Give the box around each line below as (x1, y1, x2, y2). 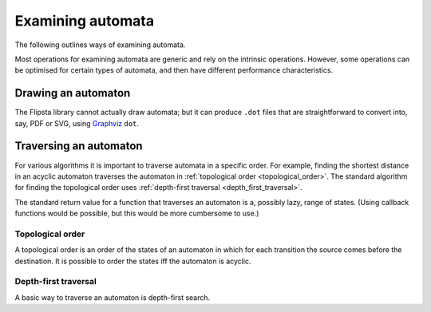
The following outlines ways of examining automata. (14, 40, 186, 49)
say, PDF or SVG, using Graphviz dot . (14, 118, 140, 128)
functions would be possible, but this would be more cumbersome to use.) (14, 208, 259, 219)
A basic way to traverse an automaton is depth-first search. (14, 292, 211, 302)
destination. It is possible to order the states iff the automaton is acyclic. (14, 256, 251, 266)
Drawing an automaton (14, 86, 131, 100)
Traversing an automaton (14, 140, 143, 153)
